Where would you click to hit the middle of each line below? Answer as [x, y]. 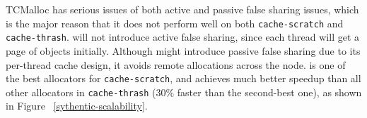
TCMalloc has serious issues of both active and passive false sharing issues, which [182, 9]
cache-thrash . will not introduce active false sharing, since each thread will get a [183, 37]
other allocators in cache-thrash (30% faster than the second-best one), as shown [184, 92]
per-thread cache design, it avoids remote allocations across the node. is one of [176, 64]
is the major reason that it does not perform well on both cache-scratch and [175, 23]
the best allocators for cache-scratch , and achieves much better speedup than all [183, 78]
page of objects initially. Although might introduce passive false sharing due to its [183, 50]
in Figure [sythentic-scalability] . [77, 106]
